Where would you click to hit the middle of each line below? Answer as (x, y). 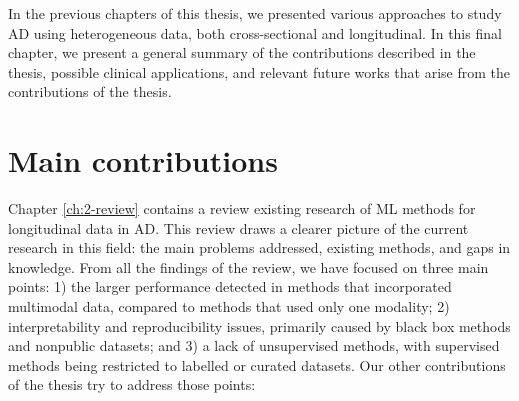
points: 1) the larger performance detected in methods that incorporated (230, 286)
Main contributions (143, 160)
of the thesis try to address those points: (132, 384)
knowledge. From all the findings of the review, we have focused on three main (248, 266)
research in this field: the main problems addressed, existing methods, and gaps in (259, 247)
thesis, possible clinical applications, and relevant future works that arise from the (259, 71)
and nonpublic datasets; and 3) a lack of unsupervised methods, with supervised (254, 345)
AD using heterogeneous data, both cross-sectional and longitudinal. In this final (255, 32)
